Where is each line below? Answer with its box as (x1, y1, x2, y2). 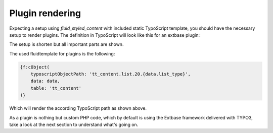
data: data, (30, 78, 61, 84)
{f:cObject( (20, 64, 50, 70)
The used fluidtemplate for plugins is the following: (9, 50, 115, 56)
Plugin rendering (9, 8, 81, 19)
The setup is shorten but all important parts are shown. (9, 41, 124, 47)
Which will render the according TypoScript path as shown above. (9, 105, 147, 111)
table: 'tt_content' (30, 85, 82, 91)
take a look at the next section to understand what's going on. (9, 121, 139, 128)
